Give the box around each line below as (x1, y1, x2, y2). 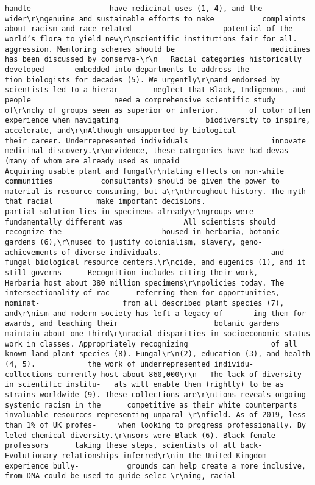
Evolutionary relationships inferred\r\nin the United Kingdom (5, 451, 267, 460)
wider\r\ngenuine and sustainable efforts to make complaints (5, 14, 306, 23)
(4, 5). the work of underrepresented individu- (5, 359, 254, 368)
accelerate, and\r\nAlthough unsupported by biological (5, 126, 236, 135)
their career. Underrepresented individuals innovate (5, 136, 306, 145)
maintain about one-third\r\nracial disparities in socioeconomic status (5, 329, 311, 338)
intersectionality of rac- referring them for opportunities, (5, 289, 280, 298)
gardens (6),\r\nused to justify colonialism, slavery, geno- (5, 238, 263, 247)
